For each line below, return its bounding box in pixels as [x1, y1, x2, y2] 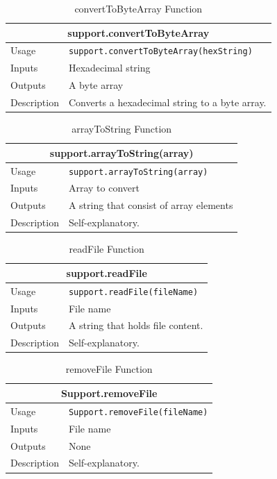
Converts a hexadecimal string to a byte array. [68, 95, 267, 110]
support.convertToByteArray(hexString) [68, 47, 253, 57]
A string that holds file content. [68, 318, 203, 333]
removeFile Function [65, 362, 153, 376]
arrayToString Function [72, 121, 172, 136]
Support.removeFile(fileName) [68, 407, 208, 417]
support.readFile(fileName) [68, 287, 199, 297]
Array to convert [68, 180, 140, 195]
